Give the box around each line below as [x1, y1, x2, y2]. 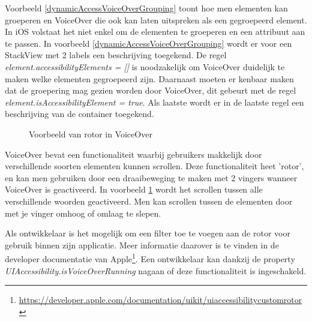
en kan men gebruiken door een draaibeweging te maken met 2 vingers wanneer [5, 171, 298, 184]
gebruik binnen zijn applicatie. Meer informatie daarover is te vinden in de [5, 238, 279, 251]
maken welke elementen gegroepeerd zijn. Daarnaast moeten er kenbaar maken [5, 72, 294, 85]
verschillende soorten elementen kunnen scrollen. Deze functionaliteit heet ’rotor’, [5, 160, 304, 172]
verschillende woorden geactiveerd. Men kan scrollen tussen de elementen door [5, 194, 293, 207]
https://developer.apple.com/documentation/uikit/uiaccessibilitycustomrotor [19, 293, 302, 306]
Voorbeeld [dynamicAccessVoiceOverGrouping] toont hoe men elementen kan [5, 2, 288, 14]
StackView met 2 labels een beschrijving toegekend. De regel [5, 49, 227, 61]
